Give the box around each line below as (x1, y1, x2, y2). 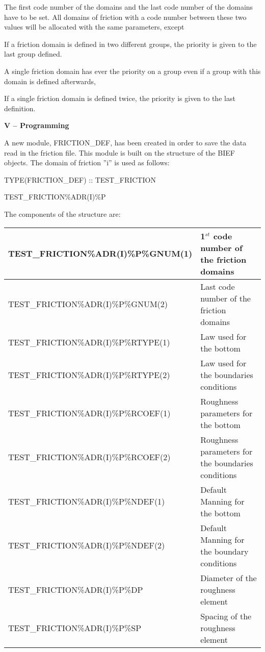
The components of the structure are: (4, 208, 121, 219)
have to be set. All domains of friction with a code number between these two (4, 11, 247, 22)
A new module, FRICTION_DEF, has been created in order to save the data (4, 137, 247, 147)
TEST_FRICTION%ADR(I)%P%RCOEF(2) (8, 451, 171, 463)
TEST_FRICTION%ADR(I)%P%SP (8, 621, 142, 634)
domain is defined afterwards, (4, 76, 96, 86)
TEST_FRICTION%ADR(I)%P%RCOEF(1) (8, 407, 171, 419)
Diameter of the (200, 571, 257, 584)
